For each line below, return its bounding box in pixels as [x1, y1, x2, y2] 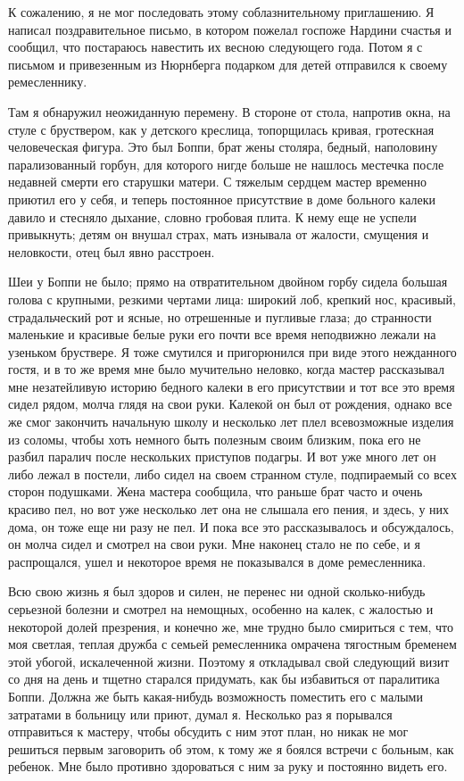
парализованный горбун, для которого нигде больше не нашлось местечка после [8, 154, 444, 173]
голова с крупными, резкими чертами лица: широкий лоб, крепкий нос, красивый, [8, 289, 456, 308]
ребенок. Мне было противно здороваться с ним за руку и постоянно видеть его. [8, 757, 448, 776]
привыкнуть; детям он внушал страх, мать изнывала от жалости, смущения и [8, 225, 429, 244]
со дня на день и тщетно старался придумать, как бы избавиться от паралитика [8, 669, 440, 688]
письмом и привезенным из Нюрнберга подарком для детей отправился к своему [8, 54, 448, 73]
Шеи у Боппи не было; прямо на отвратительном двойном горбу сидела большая [8, 272, 448, 291]
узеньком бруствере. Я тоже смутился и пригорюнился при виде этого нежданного [8, 342, 457, 361]
